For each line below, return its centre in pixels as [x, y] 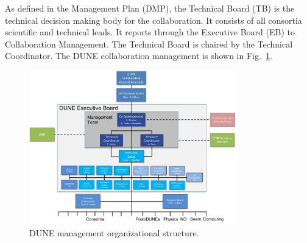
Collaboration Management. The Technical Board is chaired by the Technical [149, 44]
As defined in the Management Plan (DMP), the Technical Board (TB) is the [150, 8]
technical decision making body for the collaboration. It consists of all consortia [153, 20]
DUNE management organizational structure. [114, 232]
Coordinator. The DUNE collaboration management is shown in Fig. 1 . [139, 56]
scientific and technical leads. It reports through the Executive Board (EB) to [150, 32]
